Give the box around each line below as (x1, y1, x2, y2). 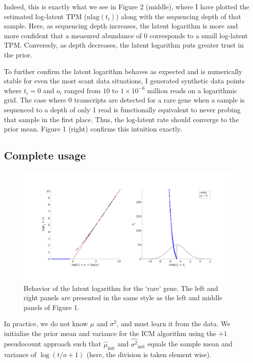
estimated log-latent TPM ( (4, 11, 87, 21)
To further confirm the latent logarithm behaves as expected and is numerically (4, 66, 243, 76)
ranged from (64, 85, 101, 95)
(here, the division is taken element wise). (86, 349, 212, 359)
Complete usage (4, 148, 86, 163)
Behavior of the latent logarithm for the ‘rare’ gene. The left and (24, 283, 218, 293)
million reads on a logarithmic (147, 85, 237, 95)
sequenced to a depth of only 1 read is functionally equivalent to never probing (4, 104, 241, 114)
